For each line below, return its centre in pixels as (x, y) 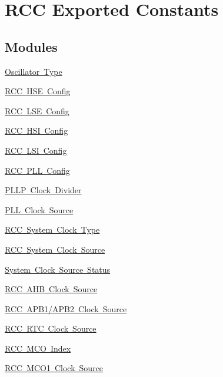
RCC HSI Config (36, 130)
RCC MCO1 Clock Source (54, 368)
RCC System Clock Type (52, 229)
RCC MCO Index (38, 348)
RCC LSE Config (37, 110)
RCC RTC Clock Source (51, 328)
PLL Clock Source (39, 209)
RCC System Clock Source (55, 249)
